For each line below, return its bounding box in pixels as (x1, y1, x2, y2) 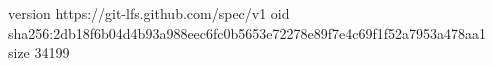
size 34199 (8, 42, 70, 63)
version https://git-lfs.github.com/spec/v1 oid (8, 3, 290, 23)
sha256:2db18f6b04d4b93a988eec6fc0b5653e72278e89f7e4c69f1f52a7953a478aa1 (8, 22, 487, 43)
